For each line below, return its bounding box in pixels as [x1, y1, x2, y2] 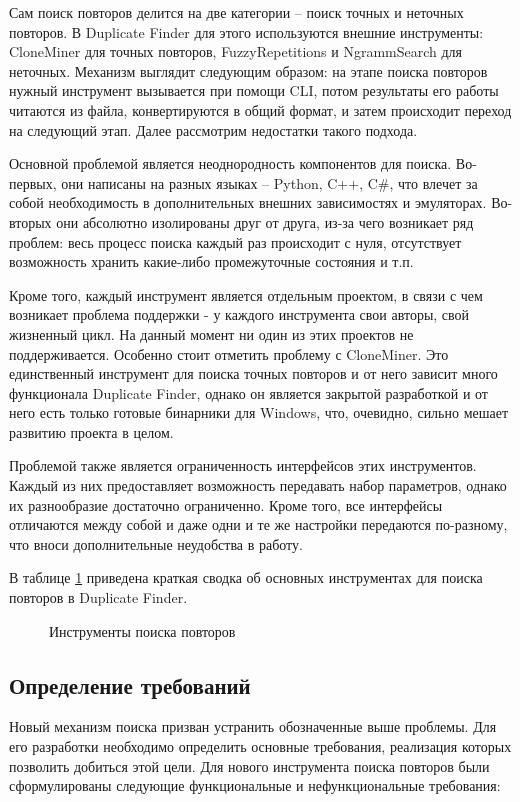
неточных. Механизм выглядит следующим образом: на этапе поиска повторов [9, 60, 488, 81]
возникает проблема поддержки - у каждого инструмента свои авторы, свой [9, 304, 470, 325]
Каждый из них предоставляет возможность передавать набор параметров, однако [9, 475, 507, 496]
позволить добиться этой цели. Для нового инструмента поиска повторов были [9, 755, 490, 776]
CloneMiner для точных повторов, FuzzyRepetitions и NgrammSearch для [9, 41, 463, 62]
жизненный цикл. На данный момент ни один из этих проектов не [9, 323, 414, 344]
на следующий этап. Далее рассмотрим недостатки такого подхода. [9, 119, 418, 140]
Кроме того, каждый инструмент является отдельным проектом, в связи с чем [9, 284, 483, 305]
